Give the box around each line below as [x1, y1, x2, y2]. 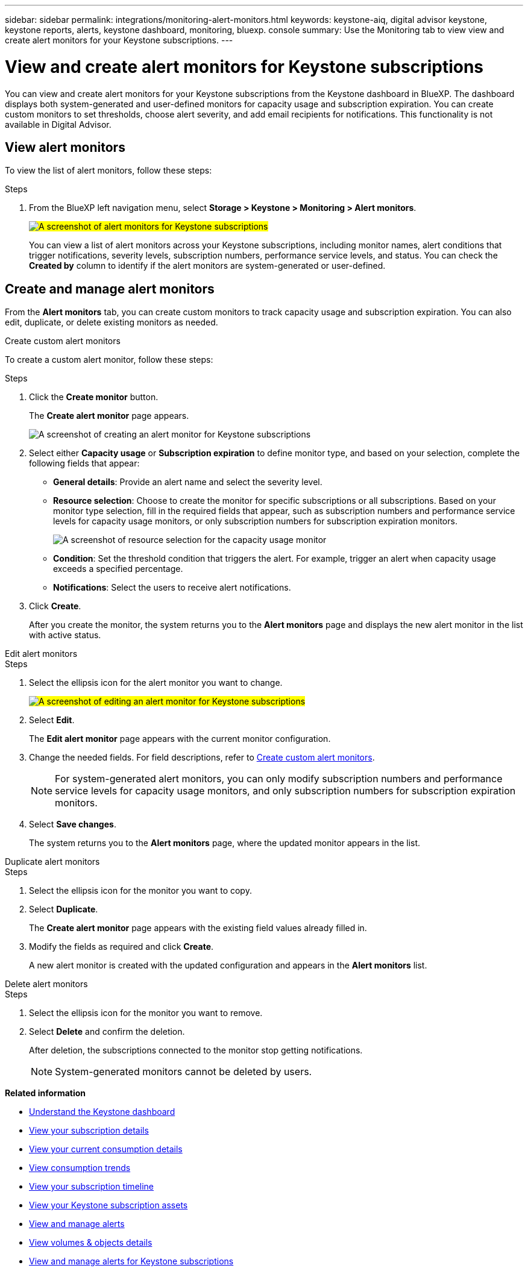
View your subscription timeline [29, 1181, 154, 1192]
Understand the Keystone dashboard [29, 1106, 175, 1117]
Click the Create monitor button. [29, 392, 159, 403]
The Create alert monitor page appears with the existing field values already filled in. [29, 923, 367, 934]
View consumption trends [29, 1163, 131, 1173]
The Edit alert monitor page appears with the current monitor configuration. [29, 733, 331, 744]
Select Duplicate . [29, 904, 98, 915]
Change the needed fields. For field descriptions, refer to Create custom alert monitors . [29, 752, 375, 763]
